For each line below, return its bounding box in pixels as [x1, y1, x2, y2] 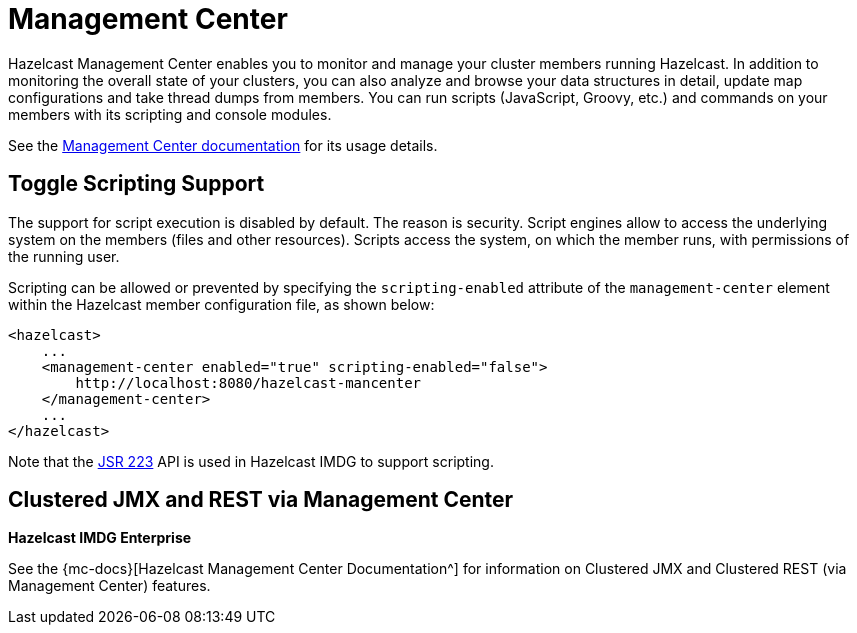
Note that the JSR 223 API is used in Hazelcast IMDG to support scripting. [8, 452, 494, 470]
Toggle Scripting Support [8, 171, 265, 197]
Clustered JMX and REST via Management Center [8, 487, 514, 513]
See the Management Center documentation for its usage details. [8, 136, 438, 154]
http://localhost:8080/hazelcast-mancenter [75, 374, 422, 391]
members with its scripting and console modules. [8, 105, 332, 123]
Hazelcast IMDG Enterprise [8, 529, 192, 547]
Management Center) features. [8, 577, 211, 595]
